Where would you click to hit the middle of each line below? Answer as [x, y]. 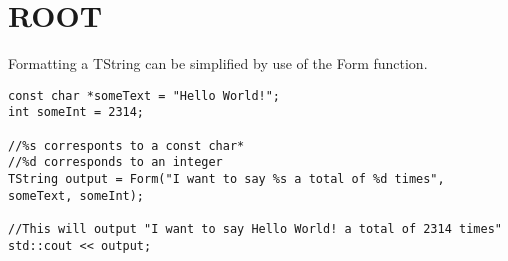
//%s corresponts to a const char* [126, 145]
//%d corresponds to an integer [115, 162]
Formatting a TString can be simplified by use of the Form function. [218, 63]
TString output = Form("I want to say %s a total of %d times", [226, 179]
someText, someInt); [76, 195]
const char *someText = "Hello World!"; [144, 95]
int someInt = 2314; [76, 112]
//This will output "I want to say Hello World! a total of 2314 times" [255, 228]
